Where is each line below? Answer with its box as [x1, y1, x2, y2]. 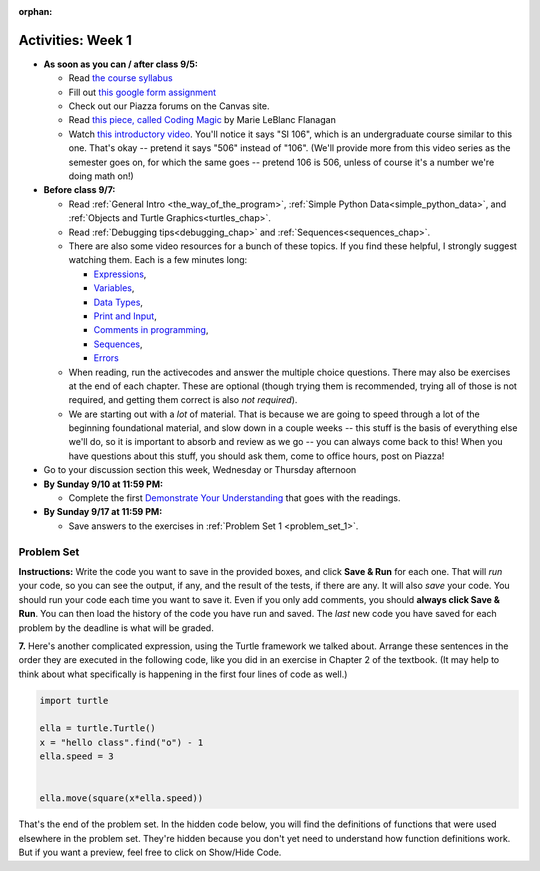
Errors [93, 352, 119, 364]
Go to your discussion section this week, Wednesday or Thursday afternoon [43, 464, 357, 476]
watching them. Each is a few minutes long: [68, 254, 248, 266]
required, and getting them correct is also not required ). [68, 394, 298, 406]
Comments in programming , [93, 324, 209, 336]
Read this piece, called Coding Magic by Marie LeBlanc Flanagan [68, 114, 337, 126]
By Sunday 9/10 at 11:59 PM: [43, 478, 164, 490]
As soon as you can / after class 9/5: [43, 58, 199, 70]
